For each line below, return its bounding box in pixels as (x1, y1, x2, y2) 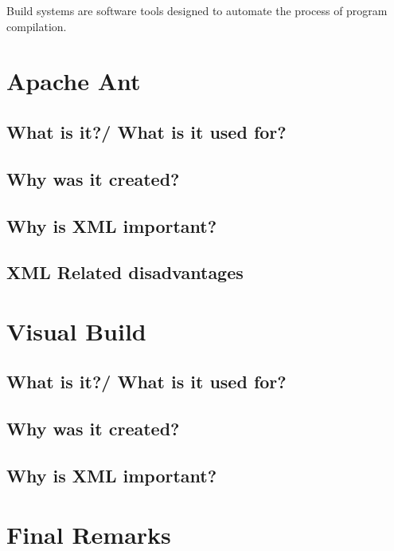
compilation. (6, 18, 67, 34)
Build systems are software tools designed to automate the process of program (6, 2, 388, 18)
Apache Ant (6, 65, 141, 97)
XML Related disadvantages (6, 260, 244, 285)
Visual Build (6, 314, 146, 347)
